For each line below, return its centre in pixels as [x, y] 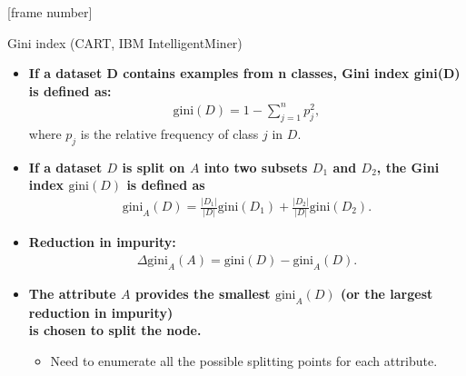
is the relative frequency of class [169, 133]
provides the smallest [203, 293]
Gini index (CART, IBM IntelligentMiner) [125, 42]
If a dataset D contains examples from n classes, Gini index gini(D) [244, 73]
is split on [154, 167]
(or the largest [387, 293]
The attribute [72, 293]
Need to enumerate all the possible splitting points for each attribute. [244, 360]
